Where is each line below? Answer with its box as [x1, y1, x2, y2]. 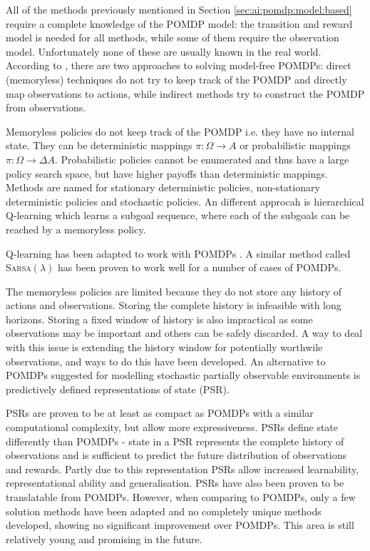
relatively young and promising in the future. [6, 531, 202, 546]
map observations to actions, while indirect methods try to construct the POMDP [6, 86, 365, 101]
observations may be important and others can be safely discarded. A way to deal [6, 325, 363, 340]
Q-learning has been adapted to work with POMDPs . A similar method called [6, 246, 351, 261]
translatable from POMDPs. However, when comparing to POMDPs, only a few [6, 490, 356, 504]
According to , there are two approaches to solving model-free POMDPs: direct [6, 58, 351, 73]
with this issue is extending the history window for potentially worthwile [6, 340, 323, 355]
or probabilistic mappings [240, 138, 351, 153]
